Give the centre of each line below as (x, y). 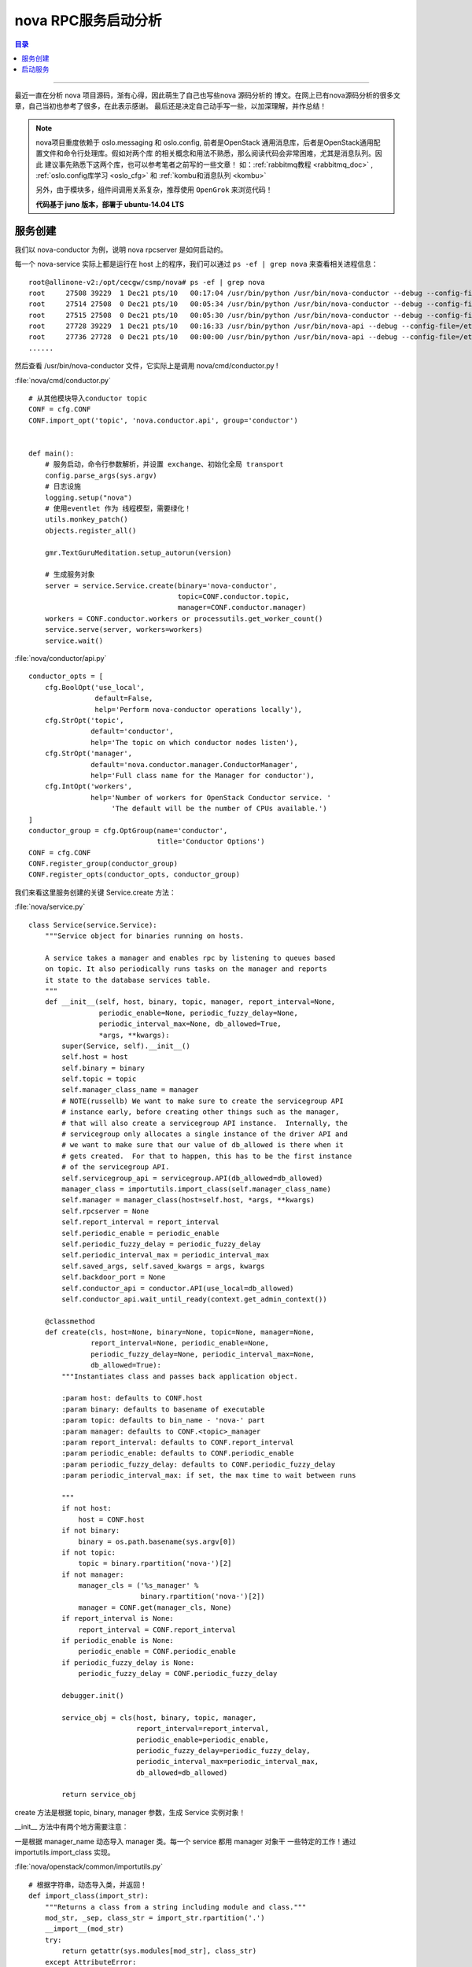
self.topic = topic (99, 1079)
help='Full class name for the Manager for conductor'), (203, 775)
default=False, (124, 699)
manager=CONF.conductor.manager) (242, 607)
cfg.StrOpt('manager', (88, 754)
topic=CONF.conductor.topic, (234, 597)
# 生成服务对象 (70, 575)
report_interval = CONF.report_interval (157, 1629)
